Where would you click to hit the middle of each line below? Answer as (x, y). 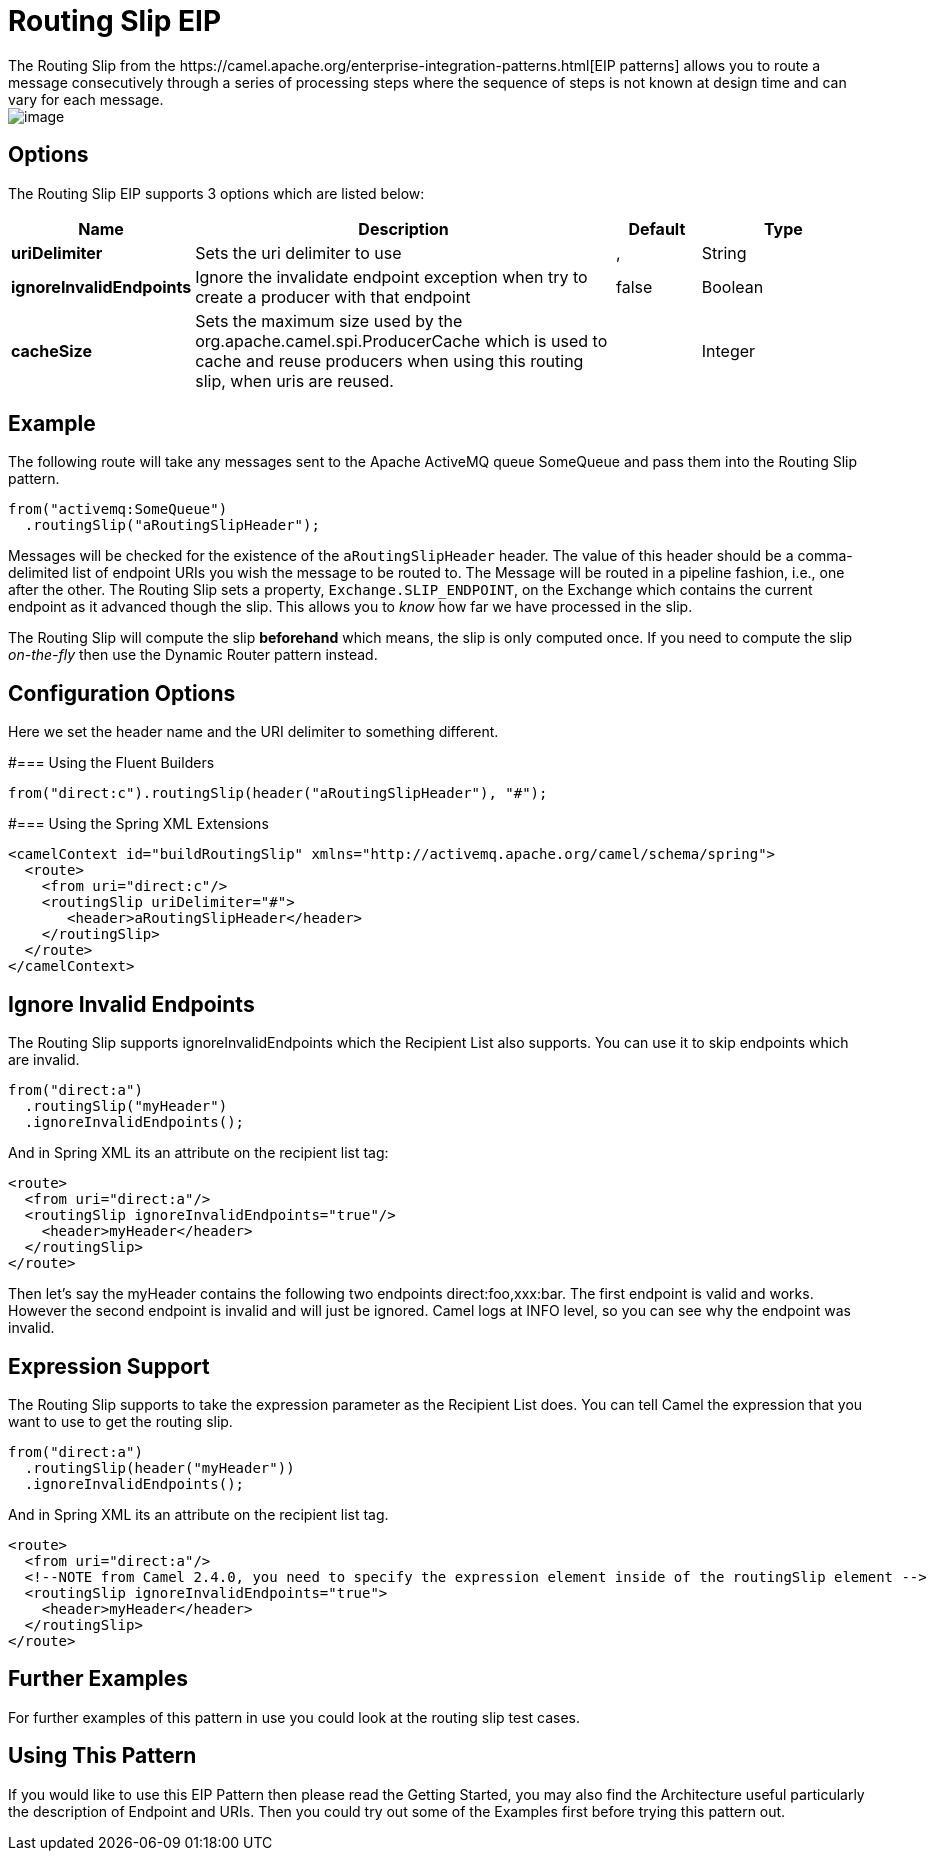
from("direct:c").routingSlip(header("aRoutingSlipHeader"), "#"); (278, 793)
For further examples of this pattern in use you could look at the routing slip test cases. (294, 1717)
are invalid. (44, 1060)
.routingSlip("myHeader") (126, 1106)
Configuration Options (122, 693)
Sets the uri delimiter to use (298, 252)
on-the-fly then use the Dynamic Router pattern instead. (193, 655)
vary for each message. (86, 99)
